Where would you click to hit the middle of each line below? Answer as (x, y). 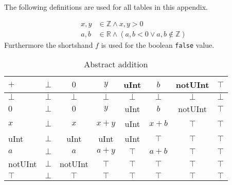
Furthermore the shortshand (49, 44)
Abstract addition (116, 64)
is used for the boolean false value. (158, 44)
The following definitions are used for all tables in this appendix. (106, 7)
